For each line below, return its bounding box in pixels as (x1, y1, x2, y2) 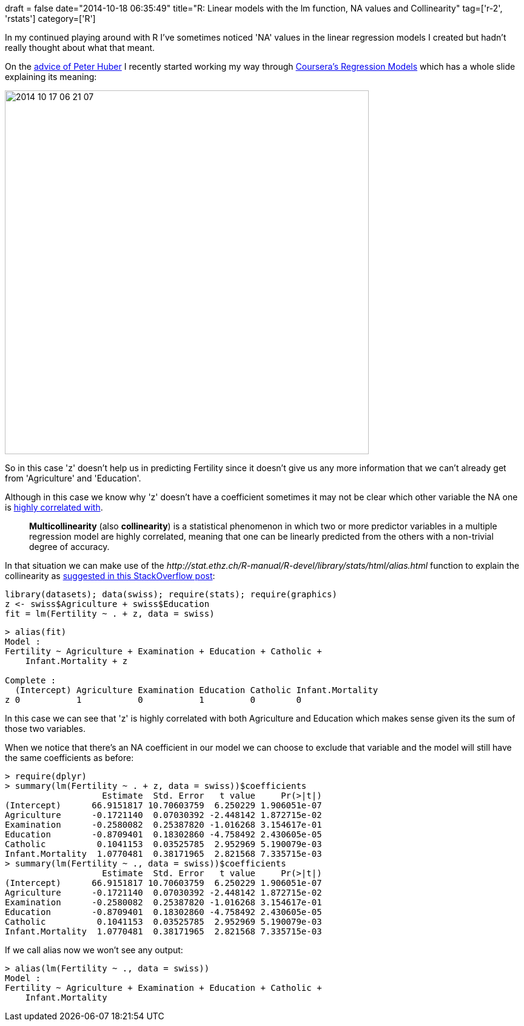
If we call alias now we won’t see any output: (5, 945, 183, 955)
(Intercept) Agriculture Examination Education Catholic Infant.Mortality (15, 685, 378, 695)
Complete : (5, 676, 56, 685)
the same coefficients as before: (5, 753, 134, 763)
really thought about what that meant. (5, 42, 155, 53)
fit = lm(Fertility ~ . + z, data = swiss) (5, 609, 215, 619)
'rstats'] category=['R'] (5, 13, 96, 24)
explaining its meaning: (5, 72, 97, 82)
